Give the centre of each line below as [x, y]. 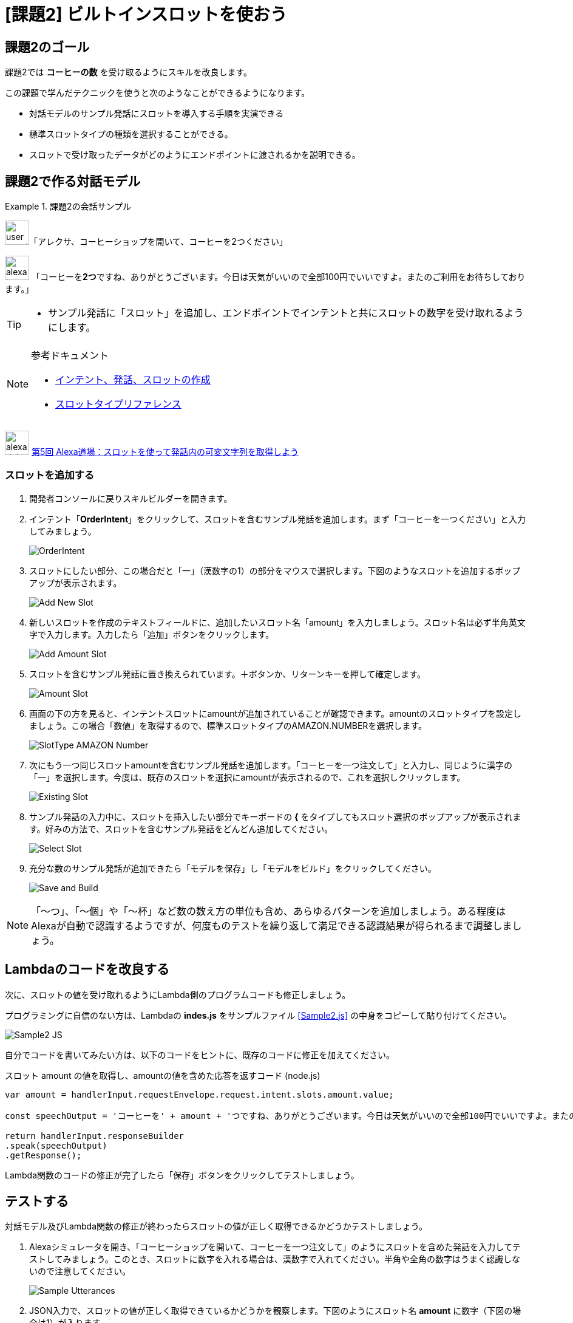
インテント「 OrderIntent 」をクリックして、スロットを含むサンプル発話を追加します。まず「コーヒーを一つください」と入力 [278, 519]
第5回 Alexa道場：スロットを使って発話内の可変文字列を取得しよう [165, 452]
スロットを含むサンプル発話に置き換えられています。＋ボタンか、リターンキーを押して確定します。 [227, 674]
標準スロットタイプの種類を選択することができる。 [131, 134]
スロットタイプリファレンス [118, 404]
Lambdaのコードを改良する [87, 969]
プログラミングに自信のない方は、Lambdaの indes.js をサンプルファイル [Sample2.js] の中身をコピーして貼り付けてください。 [258, 1015]
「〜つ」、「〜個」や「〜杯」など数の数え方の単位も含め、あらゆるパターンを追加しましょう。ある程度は [269, 911]
